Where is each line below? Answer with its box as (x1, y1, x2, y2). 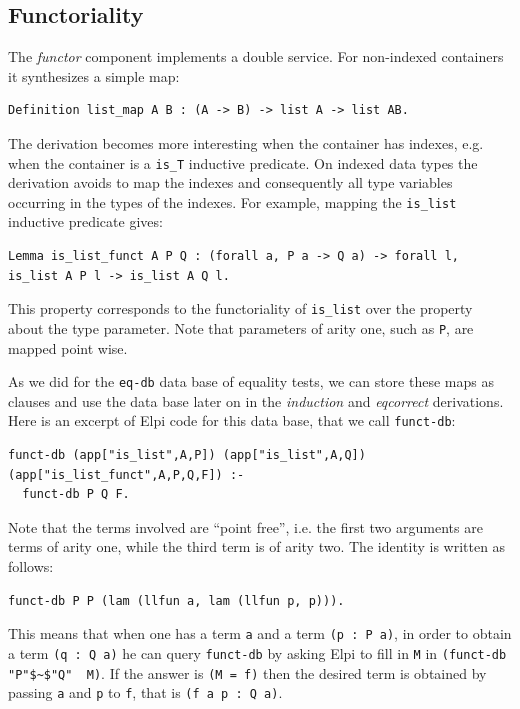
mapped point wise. (8, 337, 128, 358)
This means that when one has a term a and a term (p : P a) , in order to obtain (8, 623, 512, 644)
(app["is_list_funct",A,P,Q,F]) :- (8, 467, 245, 482)
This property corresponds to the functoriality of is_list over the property (8, 298, 473, 319)
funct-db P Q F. (22, 487, 130, 502)
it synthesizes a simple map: (8, 65, 180, 86)
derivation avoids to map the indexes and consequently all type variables (8, 172, 453, 193)
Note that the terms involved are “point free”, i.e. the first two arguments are (8, 516, 483, 537)
